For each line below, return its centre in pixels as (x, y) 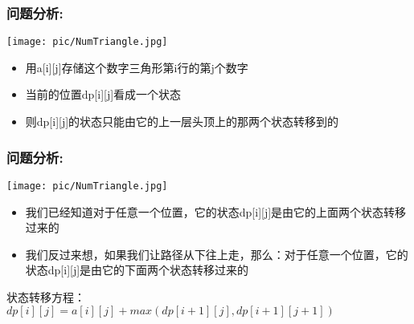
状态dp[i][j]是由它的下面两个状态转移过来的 (137, 270)
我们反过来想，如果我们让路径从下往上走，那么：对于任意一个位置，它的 (217, 254)
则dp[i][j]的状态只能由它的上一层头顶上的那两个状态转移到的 (182, 121)
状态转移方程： (46, 296)
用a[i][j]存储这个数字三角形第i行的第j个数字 (137, 67)
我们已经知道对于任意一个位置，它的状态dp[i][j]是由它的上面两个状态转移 (216, 211)
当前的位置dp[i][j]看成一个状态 (103, 94)
